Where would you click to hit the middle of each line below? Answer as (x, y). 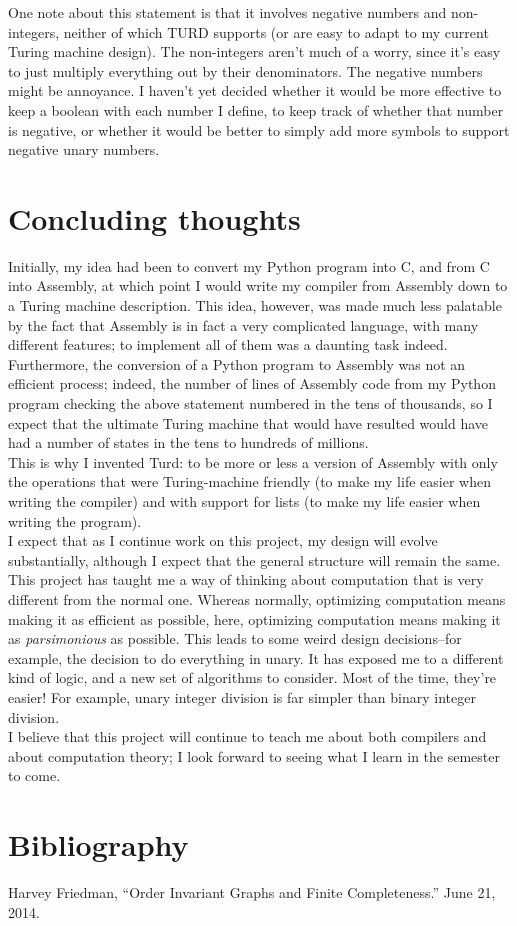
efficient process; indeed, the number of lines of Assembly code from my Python (252, 383)
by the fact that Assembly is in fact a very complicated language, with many (243, 324)
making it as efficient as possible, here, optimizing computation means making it (254, 618)
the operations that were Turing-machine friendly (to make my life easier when (249, 481)
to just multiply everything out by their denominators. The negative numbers (245, 70)
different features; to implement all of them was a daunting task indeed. (228, 344)
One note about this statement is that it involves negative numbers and (227, 12)
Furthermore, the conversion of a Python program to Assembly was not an (237, 363)
